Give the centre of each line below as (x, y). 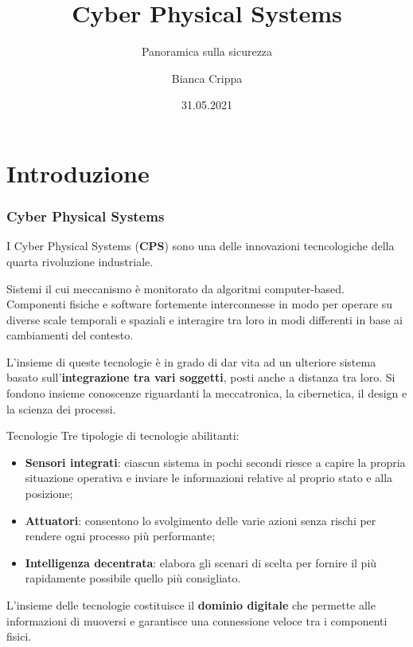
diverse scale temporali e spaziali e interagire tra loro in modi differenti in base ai (205, 319)
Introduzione (78, 173)
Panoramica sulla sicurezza (207, 51)
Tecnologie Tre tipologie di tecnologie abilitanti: (123, 435)
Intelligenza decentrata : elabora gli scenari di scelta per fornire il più (201, 562)
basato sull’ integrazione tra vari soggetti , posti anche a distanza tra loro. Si (201, 377)
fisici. (19, 636)
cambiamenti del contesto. (70, 335)
